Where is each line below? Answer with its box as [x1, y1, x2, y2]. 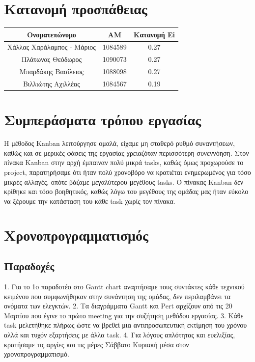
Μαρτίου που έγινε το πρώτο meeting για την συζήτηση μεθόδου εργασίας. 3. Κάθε [4, 310, 244, 320]
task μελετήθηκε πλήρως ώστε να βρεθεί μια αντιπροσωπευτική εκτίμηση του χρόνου [4, 320, 247, 330]
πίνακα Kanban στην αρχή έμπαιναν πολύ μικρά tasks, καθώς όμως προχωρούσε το [4, 157, 244, 167]
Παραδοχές [4, 258, 55, 274]
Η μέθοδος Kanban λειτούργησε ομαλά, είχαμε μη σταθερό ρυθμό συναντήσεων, [4, 138, 235, 148]
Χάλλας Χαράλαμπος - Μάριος [7, 42, 96, 52]
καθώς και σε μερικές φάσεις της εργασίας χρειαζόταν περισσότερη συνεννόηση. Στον [4, 147, 249, 158]
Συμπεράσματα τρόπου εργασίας [4, 110, 201, 130]
